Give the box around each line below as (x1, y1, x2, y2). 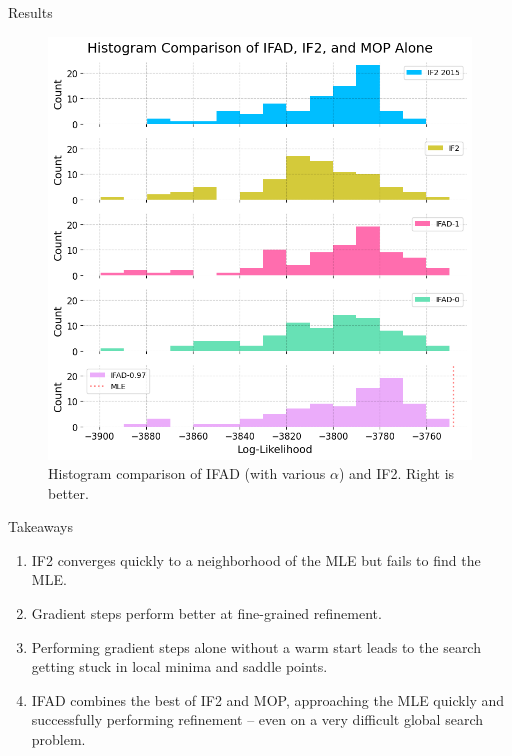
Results (8, 2, 53, 22)
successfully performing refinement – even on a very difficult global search (31, 709, 484, 730)
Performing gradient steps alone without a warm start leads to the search (31, 636, 481, 657)
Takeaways (8, 516, 74, 537)
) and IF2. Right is (338, 463, 455, 484)
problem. (31, 729, 86, 750)
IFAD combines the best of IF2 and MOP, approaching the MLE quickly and (31, 689, 505, 710)
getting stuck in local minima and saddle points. (31, 656, 328, 677)
